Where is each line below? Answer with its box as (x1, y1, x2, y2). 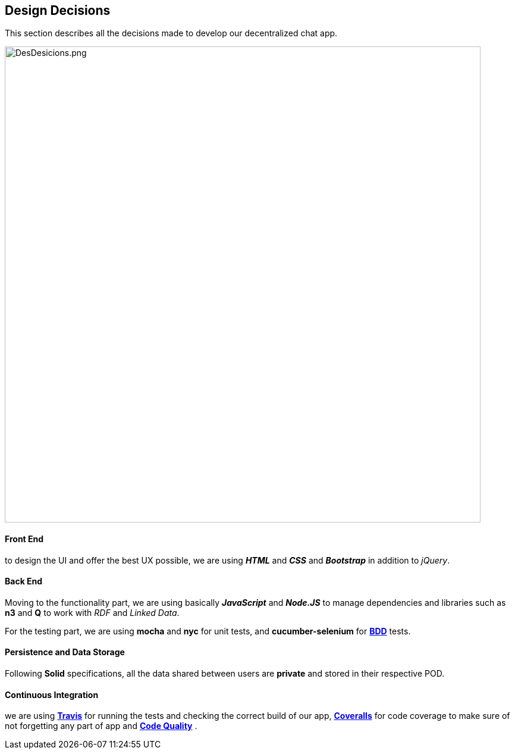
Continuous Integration (5, 689, 99, 700)
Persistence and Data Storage (5, 647, 125, 658)
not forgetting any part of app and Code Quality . (5, 721, 197, 731)
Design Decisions (5, 3, 111, 18)
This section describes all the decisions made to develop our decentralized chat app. (5, 28, 338, 39)
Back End (5, 576, 43, 587)
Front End (5, 534, 44, 545)
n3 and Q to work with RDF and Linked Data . (5, 607, 180, 618)
